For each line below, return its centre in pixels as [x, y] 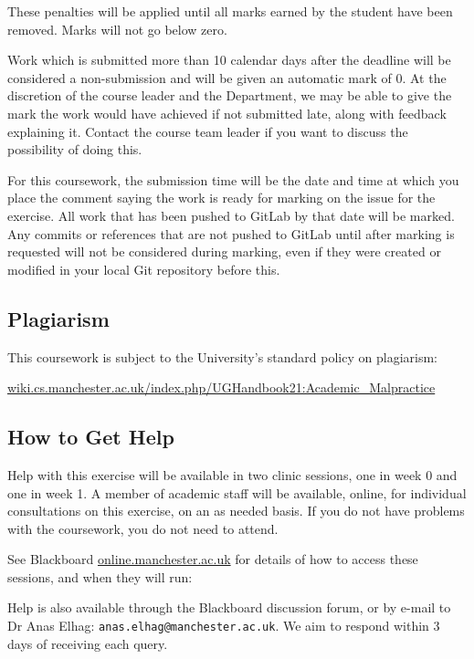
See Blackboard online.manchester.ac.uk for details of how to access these [213, 559]
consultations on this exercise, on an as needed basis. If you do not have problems [236, 511]
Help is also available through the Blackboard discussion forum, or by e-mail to [229, 607]
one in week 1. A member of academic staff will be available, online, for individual [237, 492]
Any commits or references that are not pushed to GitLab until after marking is [231, 233]
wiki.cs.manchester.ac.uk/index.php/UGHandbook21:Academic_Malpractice [221, 387]
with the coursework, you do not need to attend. [143, 528]
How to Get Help [91, 437]
